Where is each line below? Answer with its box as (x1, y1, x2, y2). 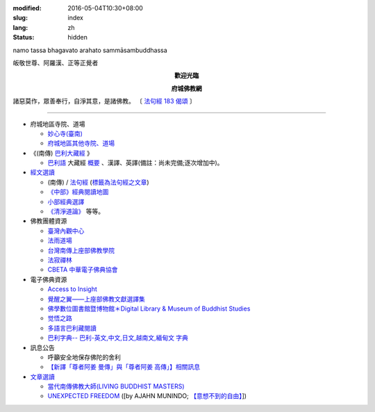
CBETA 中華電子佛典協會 (47, 265, 118, 274)
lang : (12, 23, 28, 31)
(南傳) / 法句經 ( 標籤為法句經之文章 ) (47, 178, 149, 186)
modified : (12, 4, 42, 12)
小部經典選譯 (47, 197, 85, 206)
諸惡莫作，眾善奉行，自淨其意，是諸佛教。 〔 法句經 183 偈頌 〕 (12, 97, 196, 106)
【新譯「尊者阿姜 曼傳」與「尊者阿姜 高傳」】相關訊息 (47, 363, 201, 371)
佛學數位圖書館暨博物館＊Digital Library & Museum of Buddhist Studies (47, 304, 251, 313)
